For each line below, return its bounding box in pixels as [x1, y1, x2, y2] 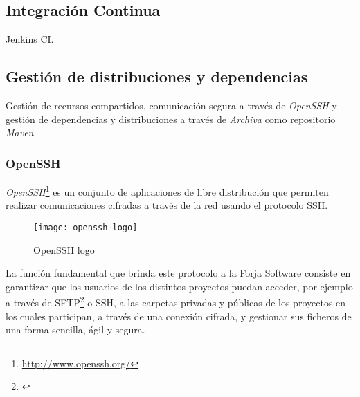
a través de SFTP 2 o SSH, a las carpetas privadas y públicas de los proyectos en [6, 293, 346, 309]
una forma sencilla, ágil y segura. [6, 322, 145, 337]
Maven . [6, 125, 37, 140]
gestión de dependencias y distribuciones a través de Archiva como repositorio [6, 111, 336, 126]
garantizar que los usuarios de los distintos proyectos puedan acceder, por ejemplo [6, 279, 353, 293]
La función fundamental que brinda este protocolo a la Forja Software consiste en [6, 266, 351, 280]
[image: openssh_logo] [33, 222, 138, 232]
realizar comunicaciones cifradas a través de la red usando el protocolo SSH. [6, 198, 328, 212]
